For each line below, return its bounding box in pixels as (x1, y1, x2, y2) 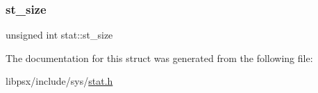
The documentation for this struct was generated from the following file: (6, 50, 313, 65)
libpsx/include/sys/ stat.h (6, 74, 113, 88)
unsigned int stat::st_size (6, 28, 113, 42)
